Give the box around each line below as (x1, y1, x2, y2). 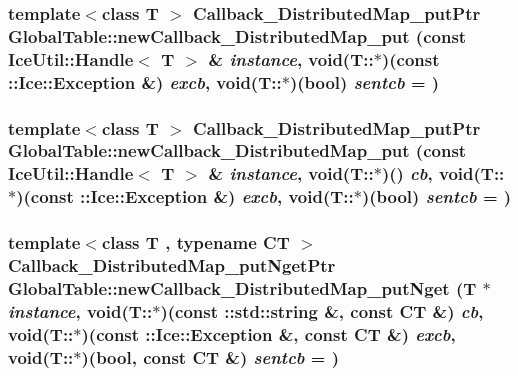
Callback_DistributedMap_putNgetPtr (8, 253, 336, 278)
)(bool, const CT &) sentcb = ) (81, 344, 340, 369)
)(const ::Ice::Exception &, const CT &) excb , (81, 321, 456, 346)
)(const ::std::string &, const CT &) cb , (160, 298, 484, 323)
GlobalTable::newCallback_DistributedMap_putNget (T (8, 275, 477, 300)
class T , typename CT (101, 230, 290, 255)
